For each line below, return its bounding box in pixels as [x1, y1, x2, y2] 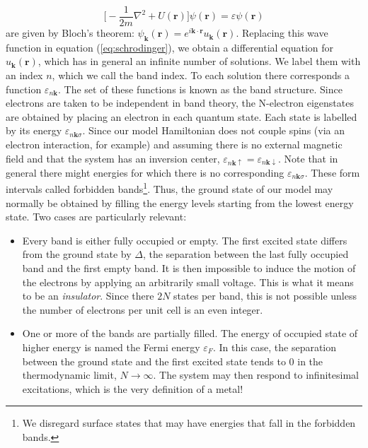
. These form [304, 165, 360, 179]
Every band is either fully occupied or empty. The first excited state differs [22, 232, 347, 247]
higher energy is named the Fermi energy [22, 339, 200, 354]
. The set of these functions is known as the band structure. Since [58, 81, 343, 96]
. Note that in [278, 151, 338, 165]
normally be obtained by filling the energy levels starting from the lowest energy [6, 195, 354, 210]
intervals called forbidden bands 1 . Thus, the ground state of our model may [6, 179, 333, 196]
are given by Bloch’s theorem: [6, 25, 134, 40]
